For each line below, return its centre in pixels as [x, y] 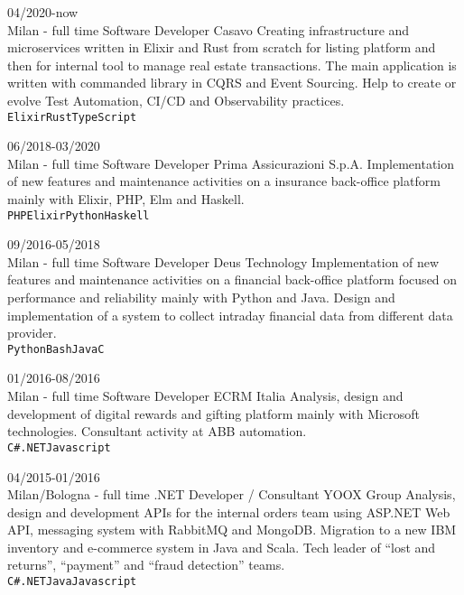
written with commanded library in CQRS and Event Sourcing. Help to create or [232, 83]
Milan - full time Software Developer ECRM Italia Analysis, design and [205, 396]
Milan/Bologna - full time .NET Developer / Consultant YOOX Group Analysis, [232, 494]
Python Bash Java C [56, 349]
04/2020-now [43, 12]
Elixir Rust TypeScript [72, 117]
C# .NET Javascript [59, 447]
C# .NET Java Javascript [72, 582]
